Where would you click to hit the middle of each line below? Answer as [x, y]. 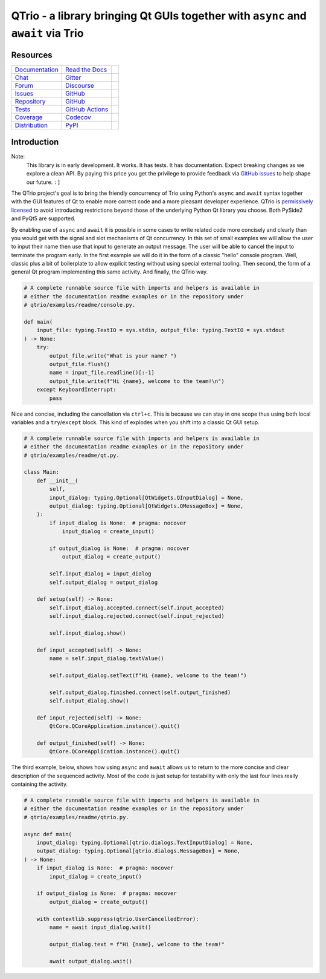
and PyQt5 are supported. [43, 218]
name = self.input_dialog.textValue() [107, 659]
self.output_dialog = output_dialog [104, 582]
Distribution [31, 125]
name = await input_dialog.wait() [100, 927]
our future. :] [43, 182]
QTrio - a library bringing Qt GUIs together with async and [159, 16]
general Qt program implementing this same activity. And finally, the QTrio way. [110, 272]
